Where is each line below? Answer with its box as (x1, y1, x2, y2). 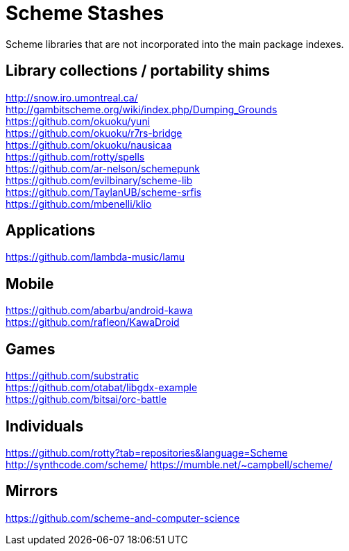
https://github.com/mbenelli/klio (6, 197, 152, 210)
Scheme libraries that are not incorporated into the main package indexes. (6, 38, 344, 50)
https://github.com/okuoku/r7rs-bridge (6, 126, 182, 139)
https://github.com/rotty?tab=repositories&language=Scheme (6, 446, 288, 459)
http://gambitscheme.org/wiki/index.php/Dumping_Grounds (6, 103, 278, 115)
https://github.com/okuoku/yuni (6, 115, 151, 127)
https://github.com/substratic (6, 370, 139, 382)
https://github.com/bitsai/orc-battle (6, 393, 167, 406)
